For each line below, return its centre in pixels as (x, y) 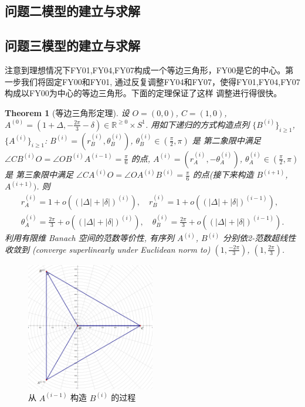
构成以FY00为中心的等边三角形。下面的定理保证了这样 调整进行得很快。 (143, 93)
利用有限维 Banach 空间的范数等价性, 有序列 (89, 238)
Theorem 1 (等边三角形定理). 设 (67, 112)
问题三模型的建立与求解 (72, 45)
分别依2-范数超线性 (260, 238)
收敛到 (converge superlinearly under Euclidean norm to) (108, 249)
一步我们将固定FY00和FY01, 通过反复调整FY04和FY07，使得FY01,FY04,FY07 (152, 81)
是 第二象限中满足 (226, 140)
